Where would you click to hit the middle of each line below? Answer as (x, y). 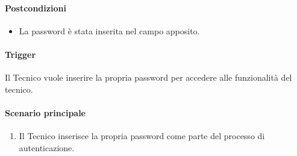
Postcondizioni (36, 8)
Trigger (20, 54)
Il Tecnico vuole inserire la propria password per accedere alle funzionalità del (148, 77)
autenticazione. (47, 147)
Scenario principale (45, 112)
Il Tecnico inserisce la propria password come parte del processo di (142, 136)
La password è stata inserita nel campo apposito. (109, 30)
